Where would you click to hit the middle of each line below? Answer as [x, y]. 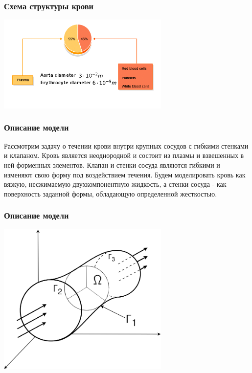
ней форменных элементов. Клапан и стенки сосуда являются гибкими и [112, 165]
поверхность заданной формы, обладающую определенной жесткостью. [111, 193]
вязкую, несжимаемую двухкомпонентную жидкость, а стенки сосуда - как [115, 184]
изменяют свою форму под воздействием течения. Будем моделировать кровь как [125, 174]
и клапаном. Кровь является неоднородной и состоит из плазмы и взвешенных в [124, 155]
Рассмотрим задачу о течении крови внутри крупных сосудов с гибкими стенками [126, 145]
